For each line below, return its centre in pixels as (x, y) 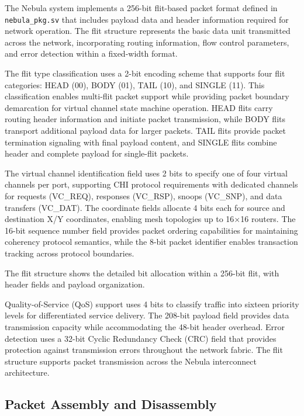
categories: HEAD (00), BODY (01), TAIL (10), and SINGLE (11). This (135, 84)
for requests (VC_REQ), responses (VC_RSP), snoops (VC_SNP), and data (144, 195)
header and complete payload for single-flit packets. (97, 153)
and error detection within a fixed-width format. (91, 53)
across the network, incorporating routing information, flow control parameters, (147, 42)
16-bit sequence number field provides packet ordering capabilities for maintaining (151, 230)
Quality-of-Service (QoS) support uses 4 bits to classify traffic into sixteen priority (152, 304)
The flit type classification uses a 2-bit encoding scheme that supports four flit (145, 73)
